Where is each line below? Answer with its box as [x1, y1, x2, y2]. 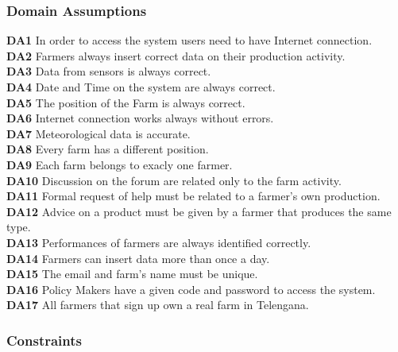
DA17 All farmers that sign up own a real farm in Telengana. [6, 296, 309, 313]
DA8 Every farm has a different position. [6, 141, 209, 157]
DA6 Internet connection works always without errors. [6, 110, 274, 126]
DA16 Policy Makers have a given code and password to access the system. [6, 280, 376, 297]
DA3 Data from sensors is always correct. [6, 63, 211, 79]
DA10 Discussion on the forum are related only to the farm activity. [6, 172, 342, 188]
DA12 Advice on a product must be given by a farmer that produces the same [6, 203, 392, 219]
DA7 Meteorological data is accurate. [6, 125, 191, 141]
